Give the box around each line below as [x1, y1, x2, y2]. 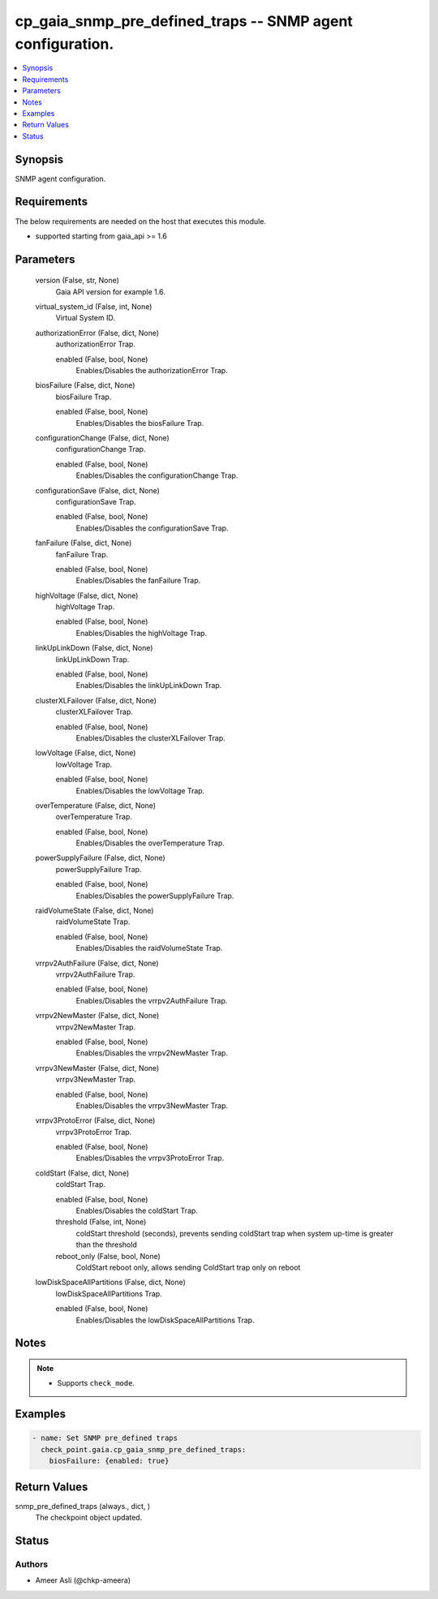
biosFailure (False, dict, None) [35, 380, 135, 390]
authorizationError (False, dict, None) [35, 328, 160, 337]
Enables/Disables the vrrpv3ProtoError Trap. [75, 1153, 225, 1163]
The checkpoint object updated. [35, 1513, 143, 1523]
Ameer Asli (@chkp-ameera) [35, 1575, 131, 1585]
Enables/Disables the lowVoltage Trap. [75, 785, 205, 795]
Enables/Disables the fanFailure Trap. [75, 576, 201, 586]
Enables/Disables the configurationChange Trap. [75, 471, 238, 480]
